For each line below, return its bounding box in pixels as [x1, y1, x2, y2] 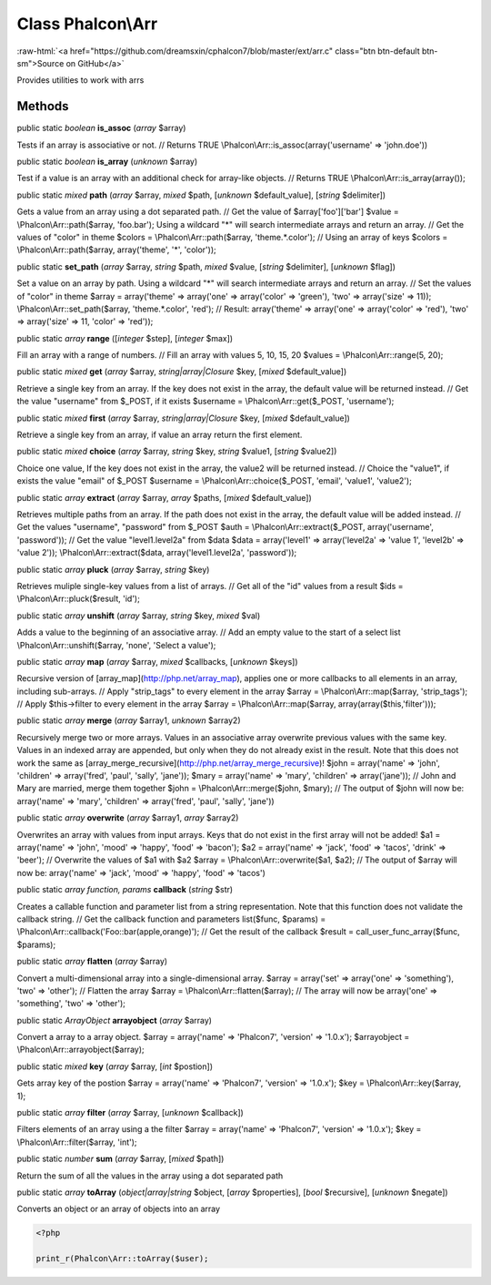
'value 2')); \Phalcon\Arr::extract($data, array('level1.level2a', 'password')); [16, 547, 297, 558]
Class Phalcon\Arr [16, 14, 158, 34]
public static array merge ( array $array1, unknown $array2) [16, 715, 241, 726]
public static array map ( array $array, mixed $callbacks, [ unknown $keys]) [16, 656, 299, 667]
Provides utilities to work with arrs [16, 75, 145, 86]
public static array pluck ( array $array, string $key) [16, 564, 210, 575]
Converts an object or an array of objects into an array [16, 1203, 221, 1215]
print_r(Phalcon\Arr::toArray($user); [35, 1253, 209, 1264]
